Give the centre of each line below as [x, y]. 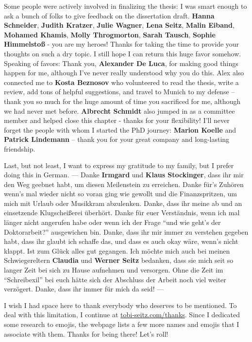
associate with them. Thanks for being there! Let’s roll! [86, 333]
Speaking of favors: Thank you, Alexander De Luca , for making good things [121, 63]
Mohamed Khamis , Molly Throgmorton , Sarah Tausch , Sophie [110, 34]
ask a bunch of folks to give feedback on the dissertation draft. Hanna [109, 15]
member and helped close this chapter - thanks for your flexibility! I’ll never [117, 120]
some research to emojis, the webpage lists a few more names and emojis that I [122, 324]
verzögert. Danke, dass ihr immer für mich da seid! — [84, 289]
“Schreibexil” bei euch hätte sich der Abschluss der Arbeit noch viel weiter [115, 279]
